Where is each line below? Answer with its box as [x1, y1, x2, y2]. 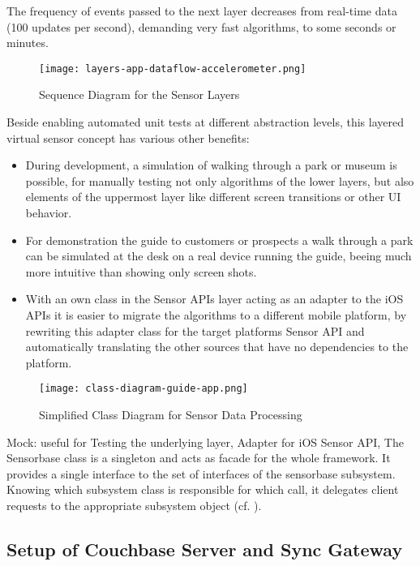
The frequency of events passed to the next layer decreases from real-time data [6, 2, 397, 19]
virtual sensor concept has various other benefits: [6, 129, 250, 146]
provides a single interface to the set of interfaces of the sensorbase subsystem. [6, 465, 396, 482]
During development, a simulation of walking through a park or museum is [25, 157, 397, 174]
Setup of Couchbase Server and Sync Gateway [6, 536, 403, 561]
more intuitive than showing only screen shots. [25, 263, 257, 280]
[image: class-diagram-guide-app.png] [39, 383, 248, 395]
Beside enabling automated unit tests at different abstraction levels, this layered [6, 114, 404, 131]
